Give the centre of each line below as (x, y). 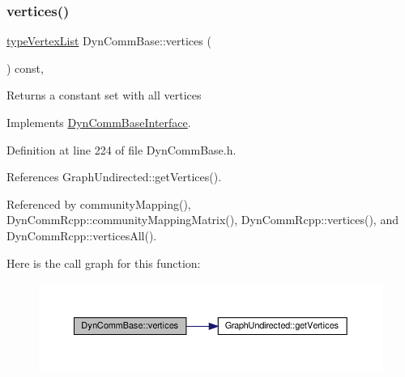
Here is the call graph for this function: (104, 263)
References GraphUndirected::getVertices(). (114, 177)
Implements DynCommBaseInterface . (99, 122)
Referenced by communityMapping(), (99, 203)
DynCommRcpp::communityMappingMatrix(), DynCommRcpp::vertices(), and (202, 220)
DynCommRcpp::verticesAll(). (82, 235)
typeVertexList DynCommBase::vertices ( (109, 41)
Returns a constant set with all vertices (104, 95)
